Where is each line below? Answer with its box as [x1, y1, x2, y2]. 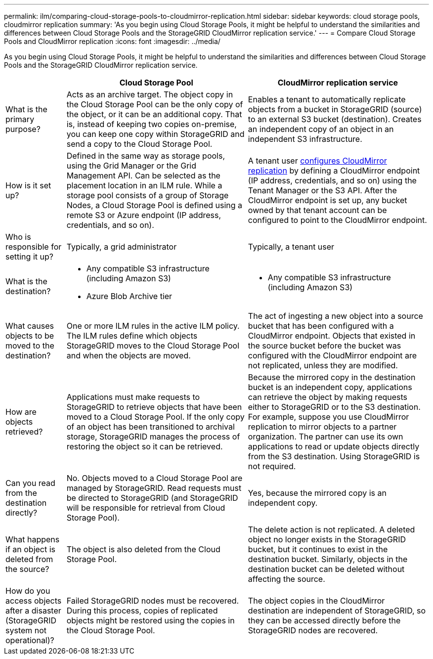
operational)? [5, 635, 54, 645]
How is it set [5, 180, 51, 190]
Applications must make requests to [66, 392, 200, 402]
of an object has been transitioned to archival [66, 422, 235, 432]
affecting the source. [248, 574, 325, 584]
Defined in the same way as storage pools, [66, 151, 225, 161]
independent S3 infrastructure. [248, 134, 362, 144]
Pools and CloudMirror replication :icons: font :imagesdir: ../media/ [4, 37, 220, 45]
